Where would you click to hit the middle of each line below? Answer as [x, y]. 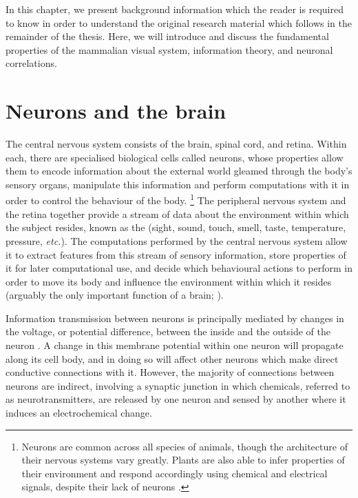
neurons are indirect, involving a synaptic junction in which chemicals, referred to [178, 385]
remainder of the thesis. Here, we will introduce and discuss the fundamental [167, 36]
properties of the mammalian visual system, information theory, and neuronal [169, 49]
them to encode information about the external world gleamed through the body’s [179, 171]
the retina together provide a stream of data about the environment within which [177, 213]
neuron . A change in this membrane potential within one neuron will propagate [175, 345]
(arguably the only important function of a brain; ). [115, 295]
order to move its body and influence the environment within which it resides [169, 281]
